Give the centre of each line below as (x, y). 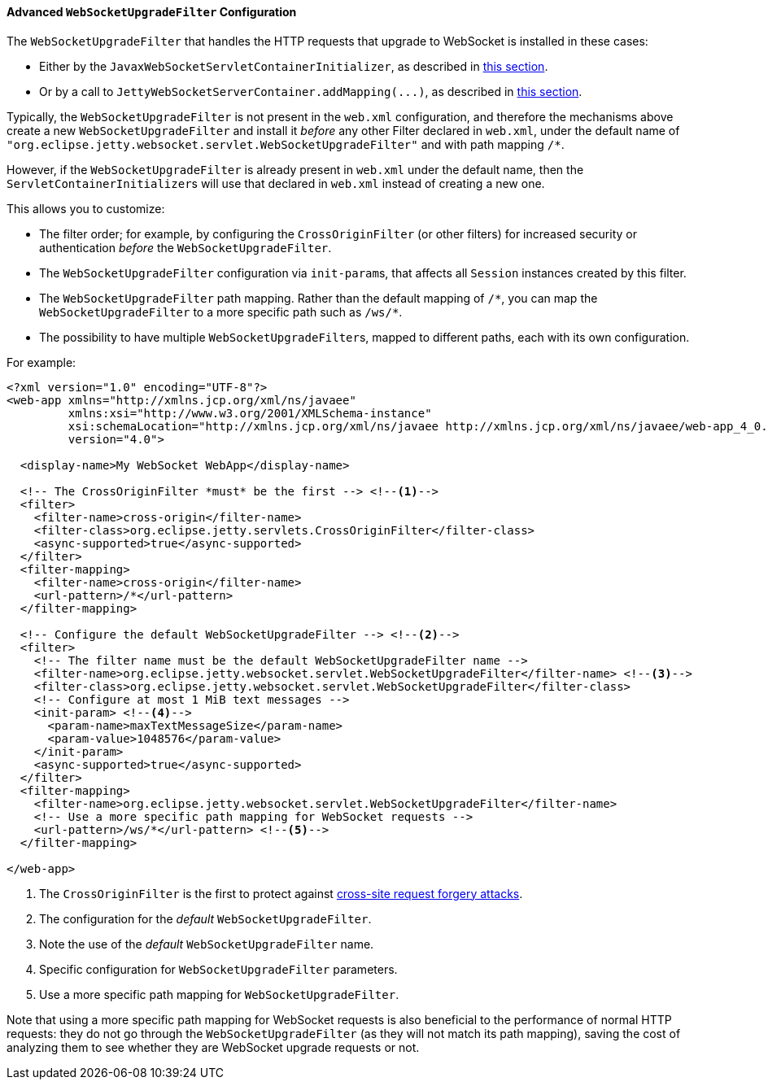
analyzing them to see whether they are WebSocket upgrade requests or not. (213, 1047)
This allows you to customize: (86, 208)
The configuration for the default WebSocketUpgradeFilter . (205, 918)
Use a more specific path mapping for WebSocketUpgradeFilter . (219, 994)
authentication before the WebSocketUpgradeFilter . (185, 247)
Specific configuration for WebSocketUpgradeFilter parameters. (218, 969)
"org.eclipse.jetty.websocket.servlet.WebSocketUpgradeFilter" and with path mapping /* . (286, 144)
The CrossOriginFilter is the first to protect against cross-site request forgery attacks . (281, 893)
